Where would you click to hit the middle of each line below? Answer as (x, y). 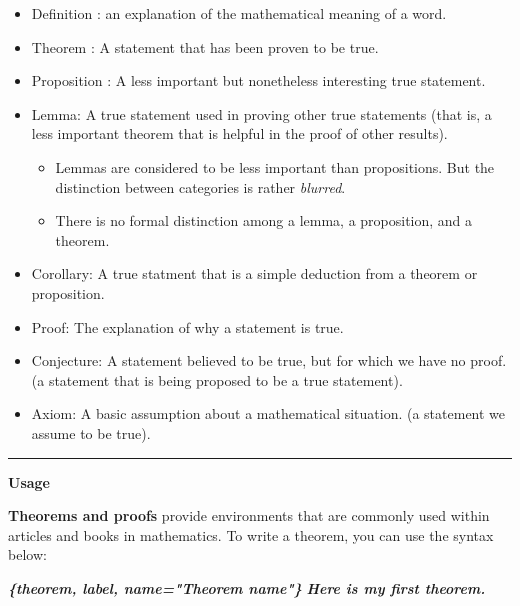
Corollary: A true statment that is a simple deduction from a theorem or (254, 273)
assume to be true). (91, 432)
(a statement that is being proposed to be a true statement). (217, 379)
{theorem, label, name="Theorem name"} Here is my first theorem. (247, 587)
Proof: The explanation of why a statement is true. (187, 326)
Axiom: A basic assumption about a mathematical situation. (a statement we (268, 413)
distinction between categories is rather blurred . (200, 186)
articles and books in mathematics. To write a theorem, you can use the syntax (251, 534)
